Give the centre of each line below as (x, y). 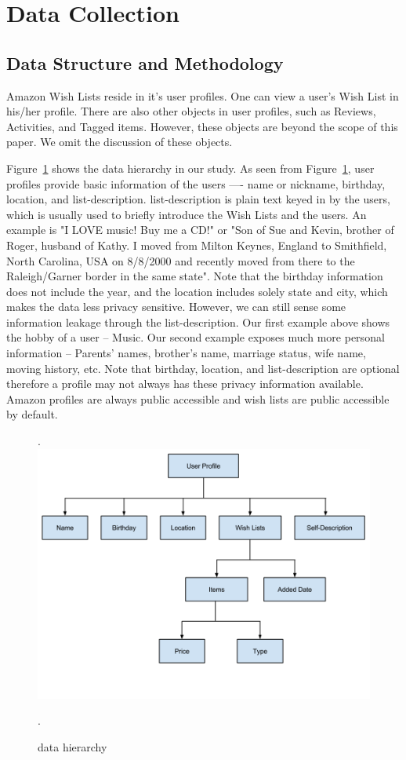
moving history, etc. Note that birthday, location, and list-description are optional (203, 368)
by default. (32, 414)
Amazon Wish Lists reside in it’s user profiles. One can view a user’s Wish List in (203, 95)
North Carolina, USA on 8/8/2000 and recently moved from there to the (181, 260)
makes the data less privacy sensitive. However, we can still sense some (176, 307)
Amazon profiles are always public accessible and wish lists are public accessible (198, 398)
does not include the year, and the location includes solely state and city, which (197, 291)
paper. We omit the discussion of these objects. (120, 142)
